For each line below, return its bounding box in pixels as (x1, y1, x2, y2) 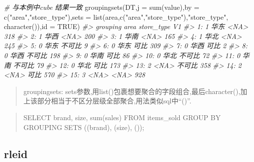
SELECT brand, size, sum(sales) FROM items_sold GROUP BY (23, 112, 221, 122)
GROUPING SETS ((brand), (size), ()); (23, 122, 144, 132)
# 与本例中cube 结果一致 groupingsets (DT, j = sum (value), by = (4, 2, 199, 12)
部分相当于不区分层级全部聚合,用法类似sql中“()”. (37, 96, 191, 106)
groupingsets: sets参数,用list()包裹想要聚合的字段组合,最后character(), (23, 86, 241, 96)
